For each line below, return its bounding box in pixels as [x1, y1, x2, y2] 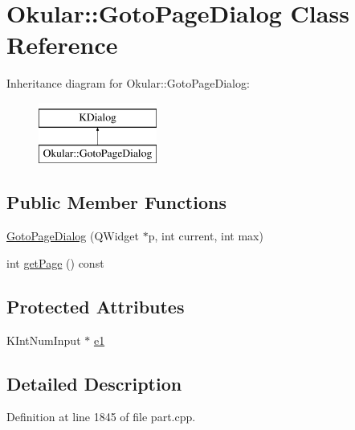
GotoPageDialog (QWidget [6, 227, 140, 244]
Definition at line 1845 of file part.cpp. [6, 408, 196, 425]
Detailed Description [6, 371, 182, 395]
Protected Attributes [6, 293, 185, 318]
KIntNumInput [6, 331, 81, 348]
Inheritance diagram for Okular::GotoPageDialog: [6, 75, 250, 92]
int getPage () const [6, 254, 104, 271]
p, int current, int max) [148, 227, 263, 244]
